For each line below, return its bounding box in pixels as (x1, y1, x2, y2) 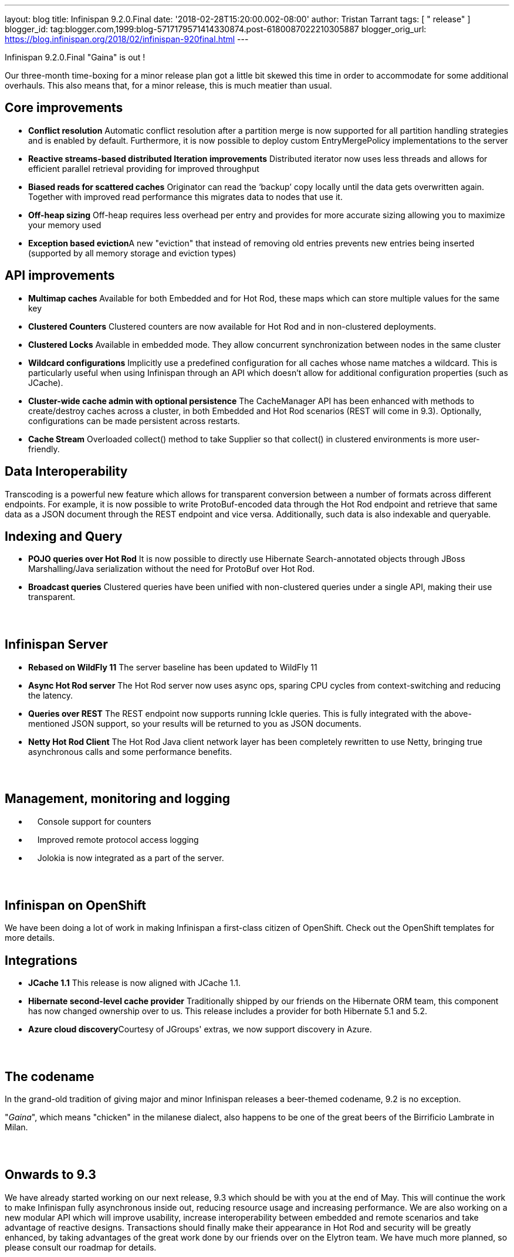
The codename (5, 1069, 94, 1084)
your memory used (28, 219, 102, 230)
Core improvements (5, 100, 123, 116)
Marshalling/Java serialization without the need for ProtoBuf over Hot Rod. (28, 564, 315, 574)
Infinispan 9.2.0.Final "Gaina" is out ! (5, 52, 146, 62)
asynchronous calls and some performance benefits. (28, 746, 232, 757)
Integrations (5, 953, 77, 968)
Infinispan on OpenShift (5, 897, 147, 913)
